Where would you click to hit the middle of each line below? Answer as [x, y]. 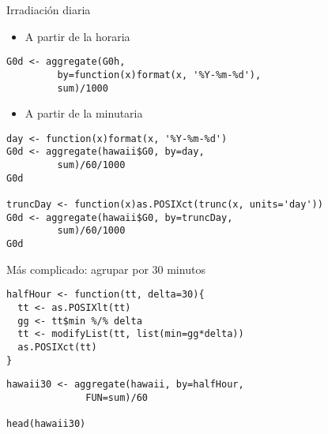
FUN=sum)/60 [117, 397]
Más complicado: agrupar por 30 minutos [106, 269]
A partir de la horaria [77, 36]
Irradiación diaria [49, 9]
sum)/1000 [83, 88]
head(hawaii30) [46, 424]
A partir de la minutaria [84, 113]
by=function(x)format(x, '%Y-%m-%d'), [159, 75]
